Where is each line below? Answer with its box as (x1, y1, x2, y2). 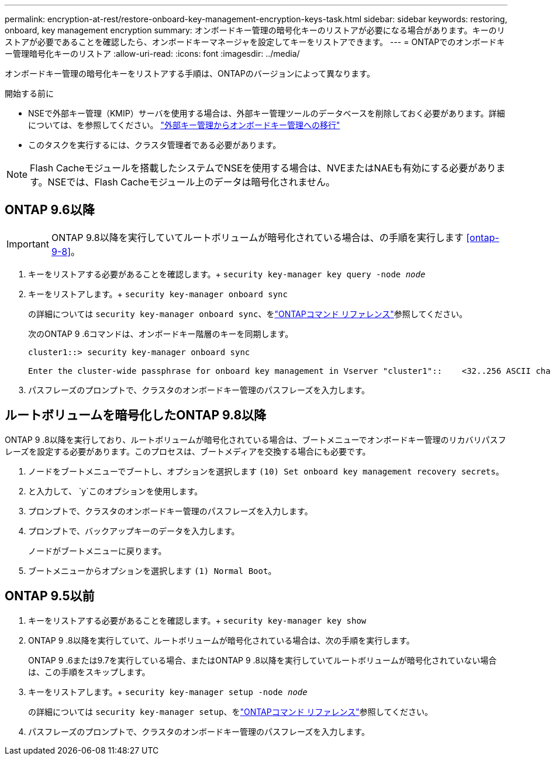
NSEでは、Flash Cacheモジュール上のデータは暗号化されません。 (47, 176, 336, 188)
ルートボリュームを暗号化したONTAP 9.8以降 (5, 408, 267, 423)
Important (6, 238, 49, 250)
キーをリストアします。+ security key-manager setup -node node (28, 686, 308, 697)
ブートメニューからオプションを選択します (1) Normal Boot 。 (28, 565, 277, 576)
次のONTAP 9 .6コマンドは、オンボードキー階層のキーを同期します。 (28, 328, 294, 339)
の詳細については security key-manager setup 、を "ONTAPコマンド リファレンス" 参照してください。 (28, 706, 433, 717)
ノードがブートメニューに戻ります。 (28, 545, 167, 556)
